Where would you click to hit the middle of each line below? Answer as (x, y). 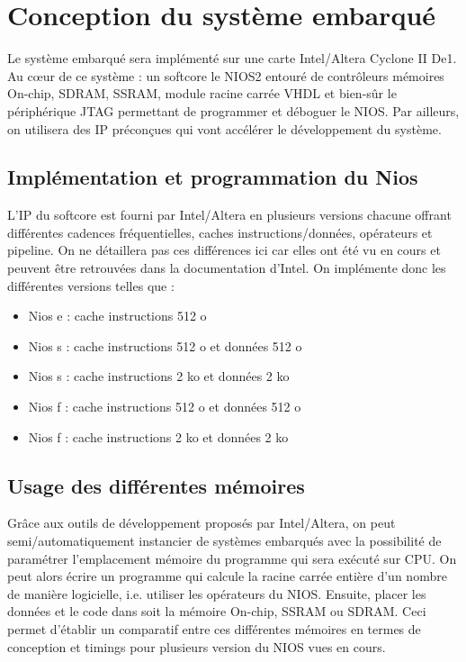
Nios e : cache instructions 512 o (117, 316)
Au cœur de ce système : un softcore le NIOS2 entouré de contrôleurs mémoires (226, 75)
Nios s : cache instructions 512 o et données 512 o (165, 345)
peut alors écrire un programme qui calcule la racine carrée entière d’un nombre (227, 576)
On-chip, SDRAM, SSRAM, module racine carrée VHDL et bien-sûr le (202, 93)
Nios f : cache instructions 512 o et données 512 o (165, 407)
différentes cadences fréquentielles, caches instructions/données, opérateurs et (220, 232)
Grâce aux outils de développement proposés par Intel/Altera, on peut (202, 523)
